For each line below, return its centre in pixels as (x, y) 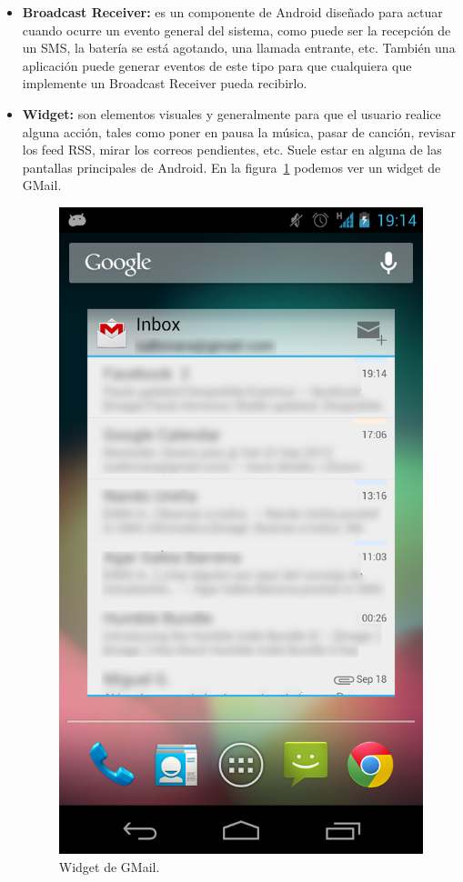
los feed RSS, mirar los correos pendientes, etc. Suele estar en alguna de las (232, 150)
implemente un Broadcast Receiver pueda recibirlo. (165, 83)
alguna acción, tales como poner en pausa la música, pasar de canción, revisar (239, 131)
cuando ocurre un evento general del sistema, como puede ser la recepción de (237, 30)
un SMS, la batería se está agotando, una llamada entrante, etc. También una (239, 48)
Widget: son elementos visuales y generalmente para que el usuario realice (231, 113)
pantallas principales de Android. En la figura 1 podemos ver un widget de (231, 167)
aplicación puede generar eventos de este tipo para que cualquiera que (217, 65)
